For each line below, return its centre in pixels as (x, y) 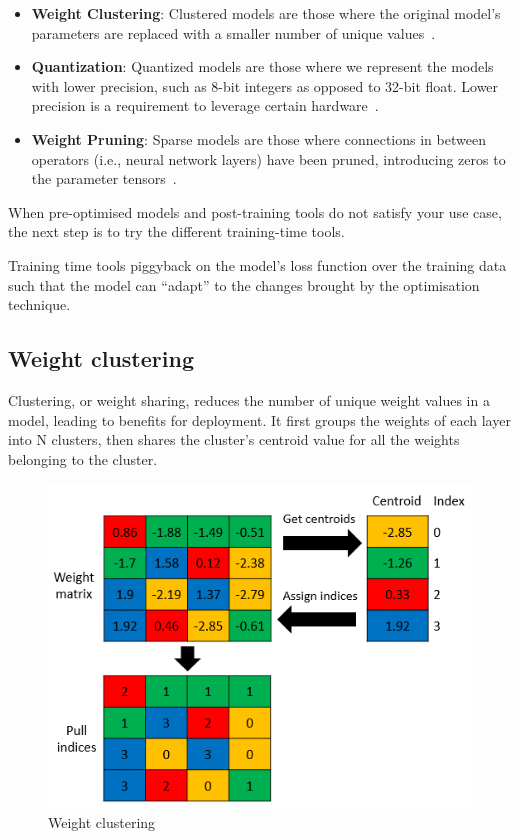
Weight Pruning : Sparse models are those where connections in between (258, 138)
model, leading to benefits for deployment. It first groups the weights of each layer (259, 419)
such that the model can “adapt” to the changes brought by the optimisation (244, 284)
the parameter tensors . (104, 178)
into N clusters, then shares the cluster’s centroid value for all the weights (234, 439)
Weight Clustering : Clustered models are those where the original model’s (266, 13)
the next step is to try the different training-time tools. (176, 231)
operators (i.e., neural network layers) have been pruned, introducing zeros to (268, 158)
